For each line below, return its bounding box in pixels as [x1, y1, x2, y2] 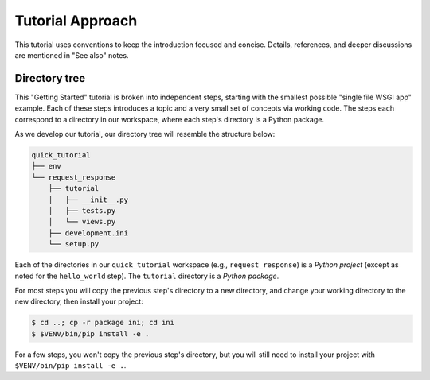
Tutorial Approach [14, 12, 138, 29]
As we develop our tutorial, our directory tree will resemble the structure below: [14, 130, 276, 139]
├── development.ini [48, 228, 129, 238]
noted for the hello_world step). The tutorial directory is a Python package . [14, 271, 279, 281]
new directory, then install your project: [14, 297, 143, 306]
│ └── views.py [48, 217, 116, 227]
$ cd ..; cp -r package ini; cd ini [31, 318, 175, 328]
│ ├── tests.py [48, 206, 116, 215]
